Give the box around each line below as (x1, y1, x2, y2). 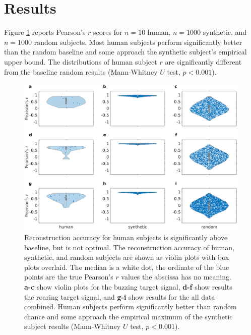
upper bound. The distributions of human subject (4, 56, 157, 67)
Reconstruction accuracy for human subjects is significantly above (24, 232, 228, 242)
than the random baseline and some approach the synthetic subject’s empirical (4, 46, 247, 57)
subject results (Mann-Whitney (24, 321, 121, 331)
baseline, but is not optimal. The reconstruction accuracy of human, (24, 242, 234, 252)
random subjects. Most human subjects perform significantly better (34, 36, 242, 47)
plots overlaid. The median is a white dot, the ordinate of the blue (24, 261, 229, 272)
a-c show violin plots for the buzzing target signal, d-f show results (24, 281, 232, 292)
